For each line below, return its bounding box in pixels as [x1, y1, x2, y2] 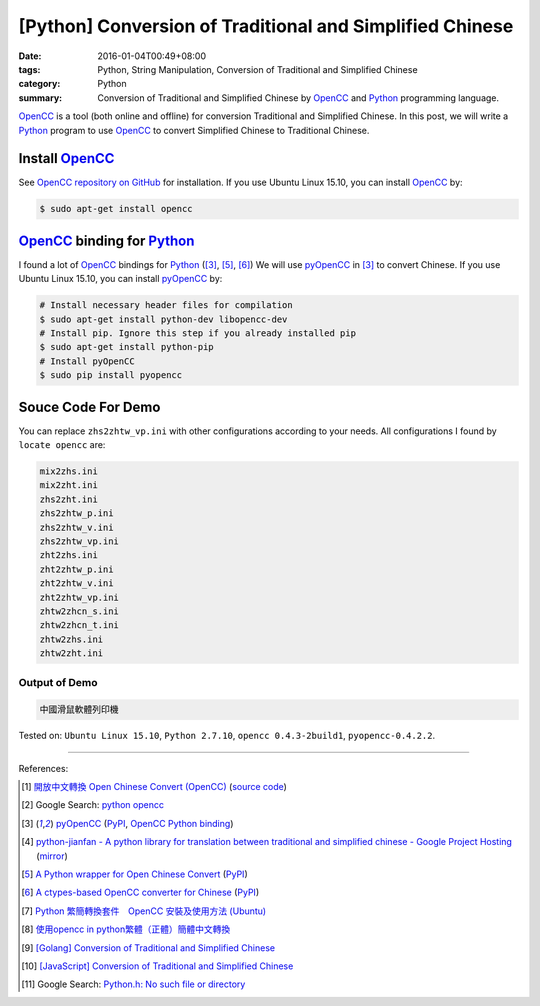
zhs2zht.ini [39, 493, 99, 505]
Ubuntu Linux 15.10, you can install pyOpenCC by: [18, 273, 223, 285]
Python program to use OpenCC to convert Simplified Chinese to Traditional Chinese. [18, 124, 370, 136]
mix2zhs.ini [39, 466, 99, 477]
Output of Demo [18, 675, 99, 689]
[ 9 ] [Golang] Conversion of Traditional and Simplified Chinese [21, 941, 275, 954]
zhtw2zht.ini [39, 648, 104, 659]
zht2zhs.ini [39, 550, 99, 561]
